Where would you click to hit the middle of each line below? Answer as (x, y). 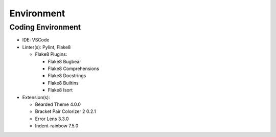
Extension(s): (36, 97)
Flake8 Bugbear (64, 61)
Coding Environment (45, 27)
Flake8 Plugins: (51, 54)
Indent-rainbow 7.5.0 (57, 126)
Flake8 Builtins (63, 83)
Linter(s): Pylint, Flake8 (47, 47)
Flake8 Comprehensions (73, 68)
